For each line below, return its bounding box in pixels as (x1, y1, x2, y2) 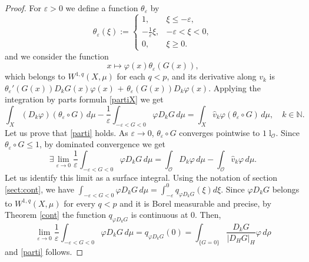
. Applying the (208, 81, 261, 94)
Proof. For (5, 2, 42, 14)
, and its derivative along (167, 70, 257, 82)
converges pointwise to (179, 126, 260, 138)
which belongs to (5, 70, 65, 82)
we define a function (65, 2, 138, 14)
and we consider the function (5, 49, 109, 62)
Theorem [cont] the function (5, 208, 106, 221)
